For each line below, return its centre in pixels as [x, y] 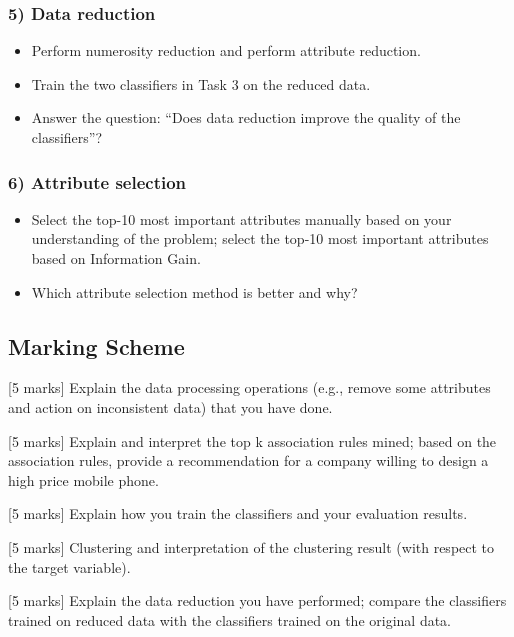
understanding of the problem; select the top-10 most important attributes [260, 238]
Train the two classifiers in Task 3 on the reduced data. [201, 83]
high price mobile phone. [83, 479]
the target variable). [69, 566]
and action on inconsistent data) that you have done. [170, 406]
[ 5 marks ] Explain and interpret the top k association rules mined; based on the [252, 440]
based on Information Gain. [116, 258]
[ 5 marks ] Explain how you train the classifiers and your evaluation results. [238, 513]
